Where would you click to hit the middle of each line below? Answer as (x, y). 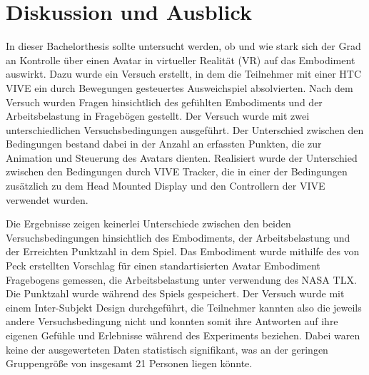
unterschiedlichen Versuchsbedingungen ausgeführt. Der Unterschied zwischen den (185, 129)
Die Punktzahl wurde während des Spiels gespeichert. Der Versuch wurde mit (175, 293)
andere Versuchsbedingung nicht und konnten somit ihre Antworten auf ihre (172, 321)
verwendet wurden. (47, 199)
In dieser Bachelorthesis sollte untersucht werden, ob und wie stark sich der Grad (183, 46)
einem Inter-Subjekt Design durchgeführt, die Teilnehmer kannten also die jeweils (184, 307)
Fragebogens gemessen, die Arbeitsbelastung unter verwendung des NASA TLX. (181, 279)
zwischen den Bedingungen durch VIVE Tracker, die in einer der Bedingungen (177, 171)
